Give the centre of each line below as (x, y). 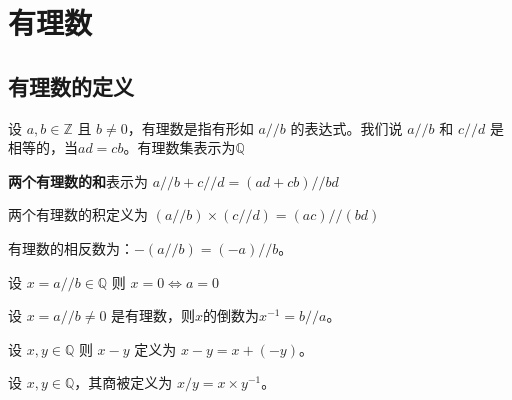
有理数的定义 (71, 85)
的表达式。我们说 (346, 127)
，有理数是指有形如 (190, 127)
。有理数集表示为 (179, 147)
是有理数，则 (153, 315)
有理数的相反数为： (71, 247)
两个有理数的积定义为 (78, 214)
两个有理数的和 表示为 (78, 180)
